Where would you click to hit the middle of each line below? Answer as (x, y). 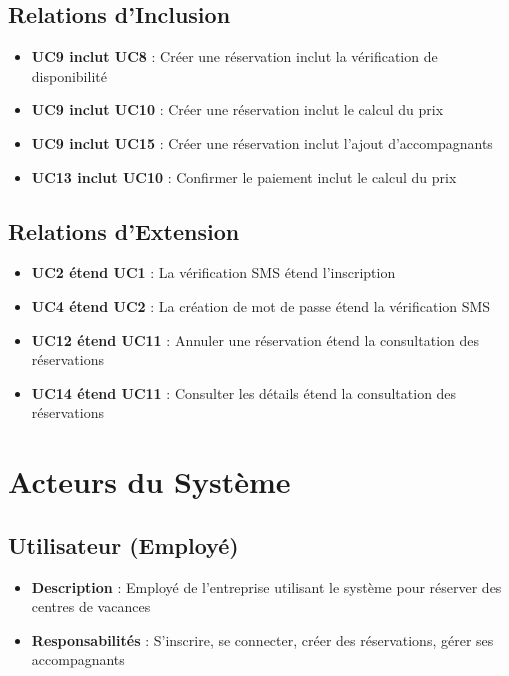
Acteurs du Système (149, 481)
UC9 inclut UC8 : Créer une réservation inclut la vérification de (234, 56)
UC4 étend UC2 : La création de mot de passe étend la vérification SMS (261, 305)
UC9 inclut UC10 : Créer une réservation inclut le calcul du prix (237, 109)
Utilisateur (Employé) (123, 544)
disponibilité (69, 75)
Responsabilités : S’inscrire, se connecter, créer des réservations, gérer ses (262, 639)
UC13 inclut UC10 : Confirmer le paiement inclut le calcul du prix (244, 176)
